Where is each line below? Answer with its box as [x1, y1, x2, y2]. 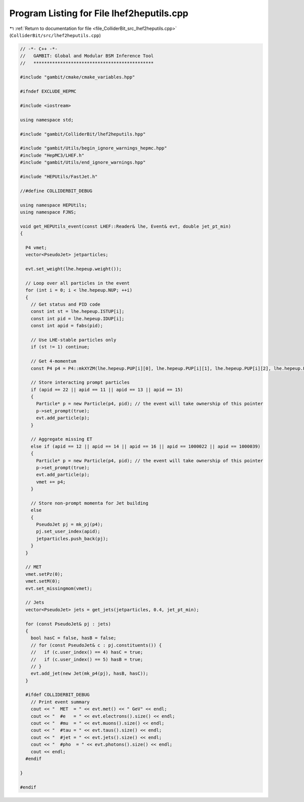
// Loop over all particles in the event [25, 280, 130, 286]
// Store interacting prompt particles [30, 379, 130, 386]
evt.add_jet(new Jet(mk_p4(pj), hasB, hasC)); [30, 671, 149, 677]
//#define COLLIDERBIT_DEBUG [20, 188, 93, 194]
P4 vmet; [25, 245, 47, 251]
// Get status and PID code [30, 301, 101, 307]
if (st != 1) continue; [30, 344, 90, 350]
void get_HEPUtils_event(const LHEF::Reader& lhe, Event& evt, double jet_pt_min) [20, 223, 232, 229]
